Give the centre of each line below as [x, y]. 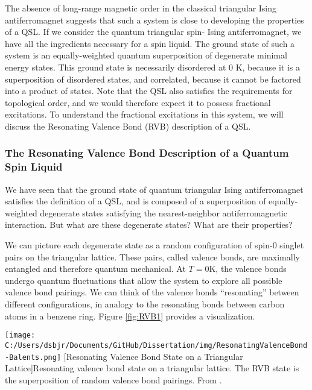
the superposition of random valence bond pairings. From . [113, 379]
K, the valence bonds [248, 269]
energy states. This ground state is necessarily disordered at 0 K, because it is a [152, 67]
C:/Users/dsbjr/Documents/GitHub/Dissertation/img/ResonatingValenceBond [156, 345]
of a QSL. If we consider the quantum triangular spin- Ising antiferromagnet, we [153, 32]
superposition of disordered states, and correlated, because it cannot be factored [153, 79]
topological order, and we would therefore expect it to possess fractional [138, 102]
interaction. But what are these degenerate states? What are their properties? [149, 225]
